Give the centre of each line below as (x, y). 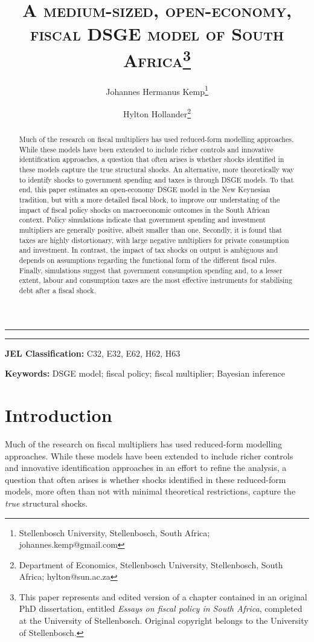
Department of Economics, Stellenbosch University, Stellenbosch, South (151, 564)
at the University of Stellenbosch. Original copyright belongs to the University (164, 621)
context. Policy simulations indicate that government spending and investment (142, 220)
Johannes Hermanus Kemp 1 (157, 90)
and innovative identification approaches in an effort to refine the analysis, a (146, 468)
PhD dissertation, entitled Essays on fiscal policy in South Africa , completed (161, 608)
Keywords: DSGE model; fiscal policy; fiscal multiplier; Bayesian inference (145, 373)
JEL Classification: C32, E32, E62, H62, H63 (93, 353)
